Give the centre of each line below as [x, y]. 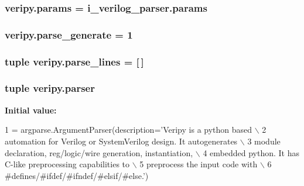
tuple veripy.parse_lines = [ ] [74, 61]
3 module [264, 141]
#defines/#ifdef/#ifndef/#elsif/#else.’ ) [77, 175]
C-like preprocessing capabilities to [67, 164]
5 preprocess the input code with [199, 164]
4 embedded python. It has [251, 152]
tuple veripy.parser [50, 88]
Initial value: [31, 110]
